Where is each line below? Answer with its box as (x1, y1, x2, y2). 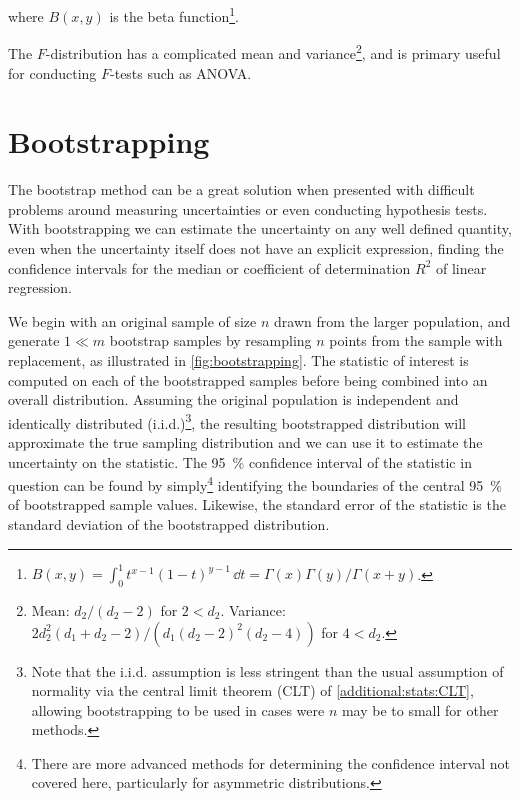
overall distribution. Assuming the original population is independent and (8, 389, 459, 410)
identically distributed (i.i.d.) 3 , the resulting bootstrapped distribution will (8, 409, 466, 433)
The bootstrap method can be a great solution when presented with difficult (8, 179, 475, 200)
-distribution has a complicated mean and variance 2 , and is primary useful (45, 40, 501, 63)
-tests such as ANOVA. (110, 62, 252, 83)
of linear (435, 257, 487, 278)
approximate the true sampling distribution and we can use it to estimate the (8, 432, 483, 452)
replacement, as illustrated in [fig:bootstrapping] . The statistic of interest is (8, 349, 469, 370)
